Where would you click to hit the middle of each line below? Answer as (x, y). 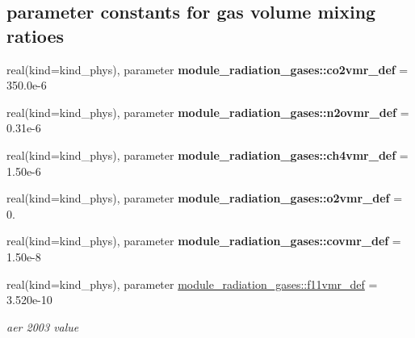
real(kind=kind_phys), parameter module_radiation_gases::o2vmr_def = (205, 198)
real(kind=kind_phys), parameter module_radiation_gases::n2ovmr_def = (208, 112)
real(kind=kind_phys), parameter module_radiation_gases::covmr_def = (204, 241)
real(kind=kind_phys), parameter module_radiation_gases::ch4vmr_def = (207, 154)
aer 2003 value (43, 326)
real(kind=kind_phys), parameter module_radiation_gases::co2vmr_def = (207, 69)
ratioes (36, 35)
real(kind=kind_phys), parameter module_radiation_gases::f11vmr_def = (192, 284)
